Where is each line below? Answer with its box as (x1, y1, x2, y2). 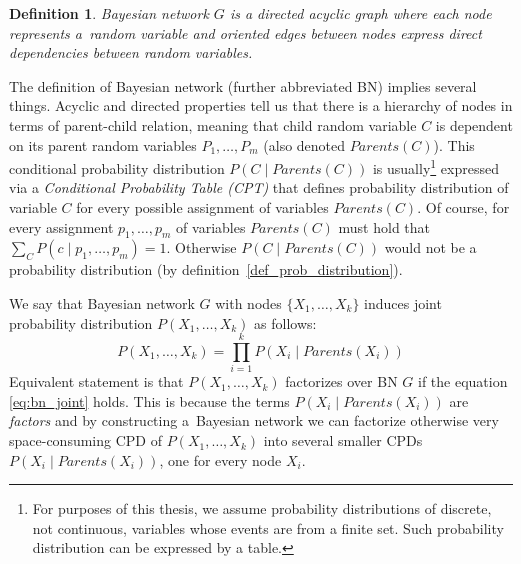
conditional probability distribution (9, 157, 225, 178)
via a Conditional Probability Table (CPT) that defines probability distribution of (9, 177, 509, 198)
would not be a (384, 237, 477, 258)
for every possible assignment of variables (76, 197, 329, 217)
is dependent (435, 114, 513, 135)
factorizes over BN (285, 371, 398, 392)
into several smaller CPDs (263, 430, 423, 451)
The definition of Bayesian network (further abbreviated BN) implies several (9, 75, 477, 96)
